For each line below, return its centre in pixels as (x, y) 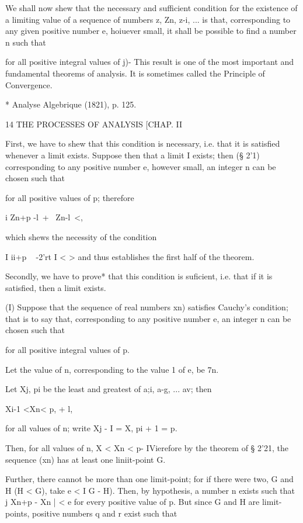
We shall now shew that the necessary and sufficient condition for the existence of (151, 8)
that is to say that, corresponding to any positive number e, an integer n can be (148, 318)
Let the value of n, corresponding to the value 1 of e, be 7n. (112, 369)
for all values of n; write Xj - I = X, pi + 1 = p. (91, 428)
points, (18, 513)
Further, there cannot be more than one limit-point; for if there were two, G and (149, 479)
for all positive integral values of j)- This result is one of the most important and (150, 62)
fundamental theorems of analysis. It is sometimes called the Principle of (135, 73)
